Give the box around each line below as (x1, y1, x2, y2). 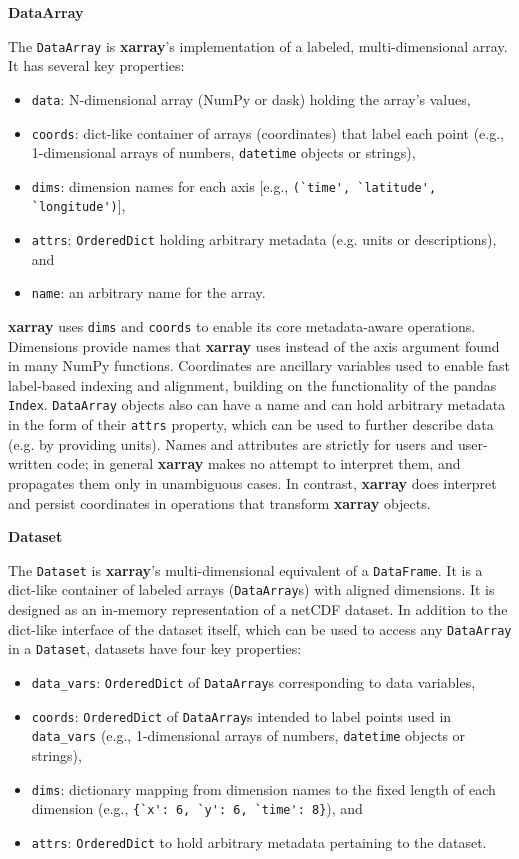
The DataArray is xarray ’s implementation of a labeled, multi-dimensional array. (8, 35, 508, 56)
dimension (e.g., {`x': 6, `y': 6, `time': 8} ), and (31, 798, 363, 819)
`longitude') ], (31, 195, 126, 216)
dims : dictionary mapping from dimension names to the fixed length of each (31, 778, 496, 799)
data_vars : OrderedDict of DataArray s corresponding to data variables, (31, 671, 476, 692)
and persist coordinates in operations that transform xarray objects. (8, 492, 431, 513)
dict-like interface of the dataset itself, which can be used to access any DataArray (8, 618, 512, 639)
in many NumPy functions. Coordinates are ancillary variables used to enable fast (8, 355, 511, 376)
